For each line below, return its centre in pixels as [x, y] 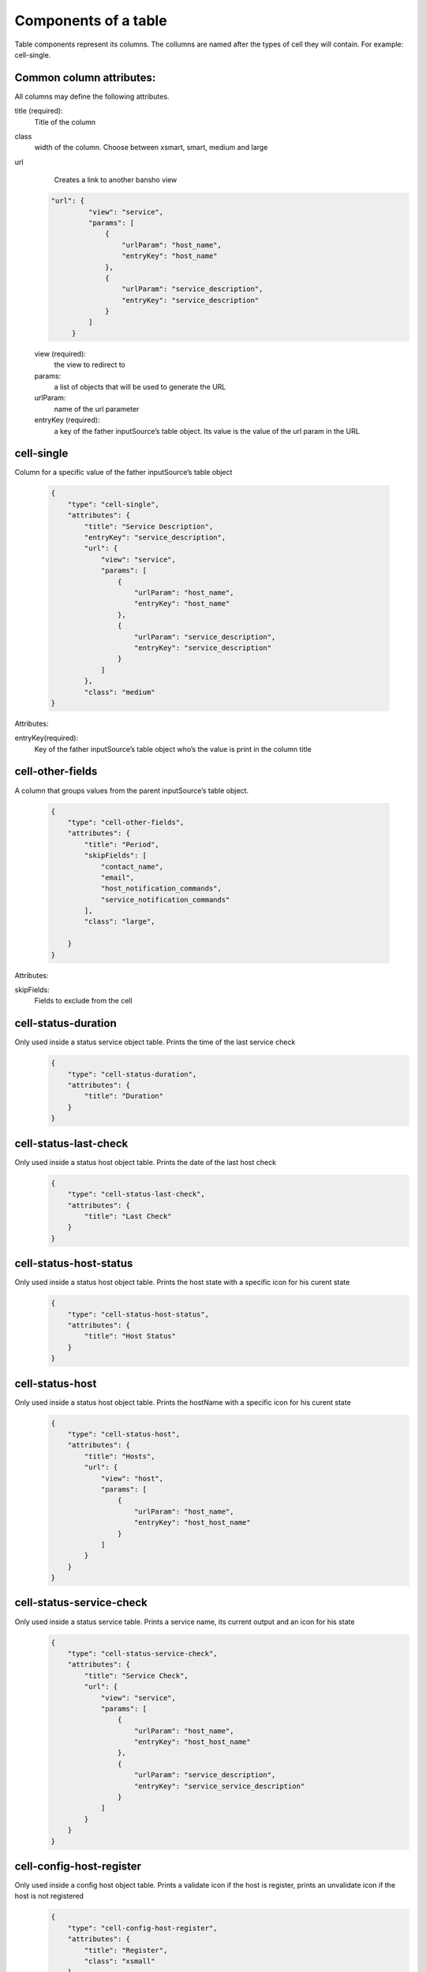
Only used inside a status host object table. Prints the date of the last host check [145, 1162]
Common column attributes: [85, 78]
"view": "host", [132, 1478]
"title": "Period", [121, 844]
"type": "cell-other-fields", [126, 822]
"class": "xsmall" [120, 1961]
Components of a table [91, 21]
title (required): [39, 111]
